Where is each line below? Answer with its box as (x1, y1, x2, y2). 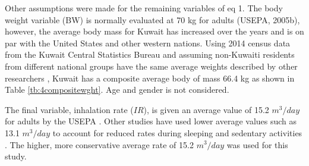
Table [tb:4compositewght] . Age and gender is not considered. (5, 83, 229, 96)
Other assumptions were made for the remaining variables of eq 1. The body (5, 2, 283, 14)
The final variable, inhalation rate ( (5, 103, 134, 115)
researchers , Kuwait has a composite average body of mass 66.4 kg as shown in (5, 71, 295, 84)
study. (5, 150, 27, 162)
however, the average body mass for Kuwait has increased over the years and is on (5, 25, 304, 37)
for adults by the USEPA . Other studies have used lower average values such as (5, 115, 297, 127)
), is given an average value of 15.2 (143, 103, 269, 115)
